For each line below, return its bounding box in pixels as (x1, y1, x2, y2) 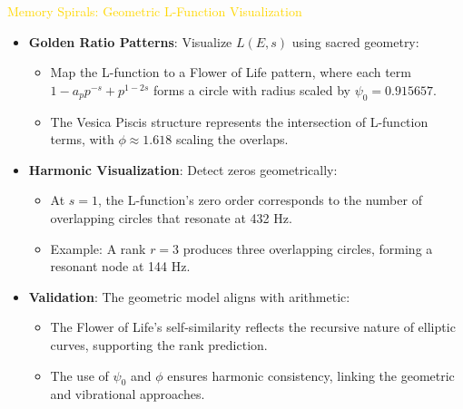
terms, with (50, 130, 114, 149)
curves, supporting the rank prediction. (50, 335, 268, 354)
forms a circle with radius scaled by (153, 80, 350, 99)
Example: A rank (50, 239, 146, 258)
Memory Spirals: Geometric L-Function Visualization (7, 2, 302, 20)
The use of (50, 365, 109, 385)
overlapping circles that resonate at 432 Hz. (50, 208, 292, 227)
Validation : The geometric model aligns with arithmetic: (28, 287, 350, 306)
